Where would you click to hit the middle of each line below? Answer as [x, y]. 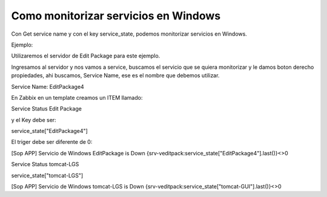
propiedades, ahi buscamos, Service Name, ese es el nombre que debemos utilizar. [115, 76]
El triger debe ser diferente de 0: [52, 142]
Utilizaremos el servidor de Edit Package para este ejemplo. [86, 56]
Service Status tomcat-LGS [45, 164]
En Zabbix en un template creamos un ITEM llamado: [77, 97]
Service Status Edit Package [46, 109]
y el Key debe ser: [34, 120]
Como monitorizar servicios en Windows [116, 16]
